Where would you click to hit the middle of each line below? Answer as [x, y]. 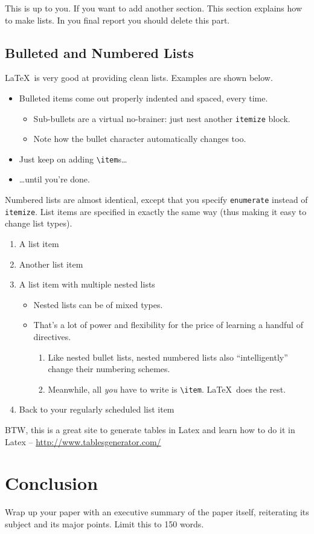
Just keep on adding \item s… [73, 159]
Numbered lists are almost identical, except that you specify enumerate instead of [156, 200]
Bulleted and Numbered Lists [99, 52]
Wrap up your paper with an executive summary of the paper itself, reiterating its [157, 512]
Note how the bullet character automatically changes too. [140, 139]
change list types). [39, 223]
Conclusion [52, 483]
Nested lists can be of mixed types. [98, 304]
